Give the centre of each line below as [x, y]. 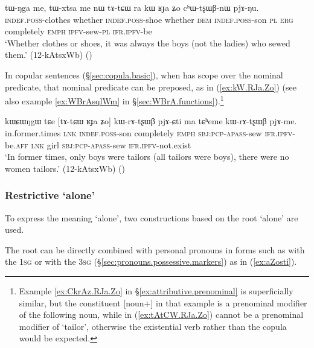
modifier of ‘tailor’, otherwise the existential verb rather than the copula [153, 326]
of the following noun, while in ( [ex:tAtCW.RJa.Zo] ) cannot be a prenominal [161, 315]
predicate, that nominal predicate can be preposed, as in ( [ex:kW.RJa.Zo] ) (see [151, 87]
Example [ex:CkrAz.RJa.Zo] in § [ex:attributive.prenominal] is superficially [156, 290]
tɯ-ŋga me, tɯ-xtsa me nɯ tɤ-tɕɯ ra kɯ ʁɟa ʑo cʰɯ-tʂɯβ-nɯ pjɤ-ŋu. [132, 7]
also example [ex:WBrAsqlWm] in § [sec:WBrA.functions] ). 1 [114, 100]
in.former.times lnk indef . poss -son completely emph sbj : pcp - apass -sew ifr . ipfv [149, 133]
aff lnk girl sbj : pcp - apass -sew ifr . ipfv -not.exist [104, 144]
